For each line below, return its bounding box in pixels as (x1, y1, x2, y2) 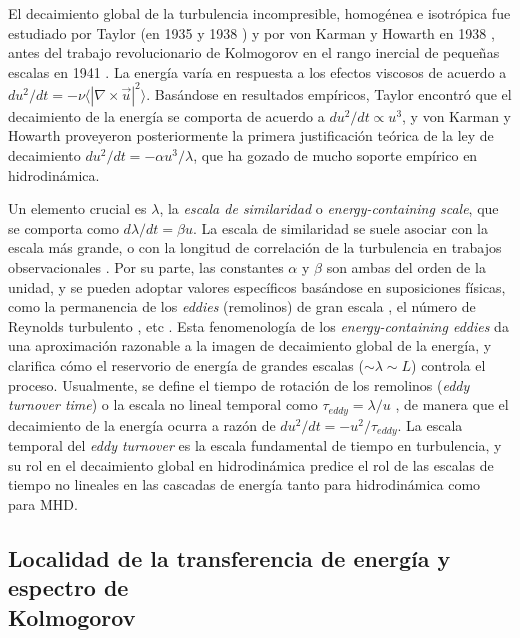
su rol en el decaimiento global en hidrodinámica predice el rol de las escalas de (8, 454, 494, 475)
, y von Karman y (402, 105, 511, 126)
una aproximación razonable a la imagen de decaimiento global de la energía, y (8, 335, 492, 356)
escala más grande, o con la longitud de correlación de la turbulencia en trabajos (8, 237, 502, 258)
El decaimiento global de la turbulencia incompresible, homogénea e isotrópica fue (8, 3, 511, 23)
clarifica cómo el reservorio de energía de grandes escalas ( (8, 355, 364, 375)
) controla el (411, 355, 486, 375)
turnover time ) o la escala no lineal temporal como (8, 394, 318, 415)
